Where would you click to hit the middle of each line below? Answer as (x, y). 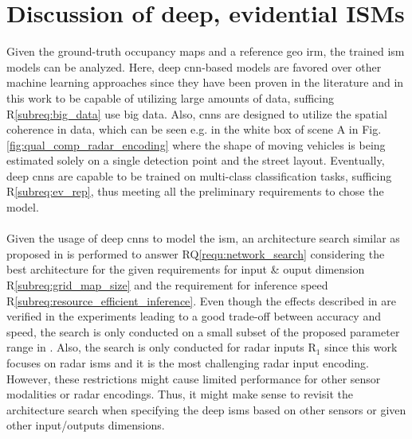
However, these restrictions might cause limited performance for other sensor (194, 378)
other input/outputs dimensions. (86, 425)
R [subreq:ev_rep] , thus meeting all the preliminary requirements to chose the (195, 191)
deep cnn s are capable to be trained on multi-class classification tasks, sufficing (199, 175)
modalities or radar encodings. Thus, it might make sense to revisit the (180, 394)
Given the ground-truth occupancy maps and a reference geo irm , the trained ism (206, 51)
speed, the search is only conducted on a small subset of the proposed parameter (203, 331)
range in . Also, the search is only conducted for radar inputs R (161, 347)
